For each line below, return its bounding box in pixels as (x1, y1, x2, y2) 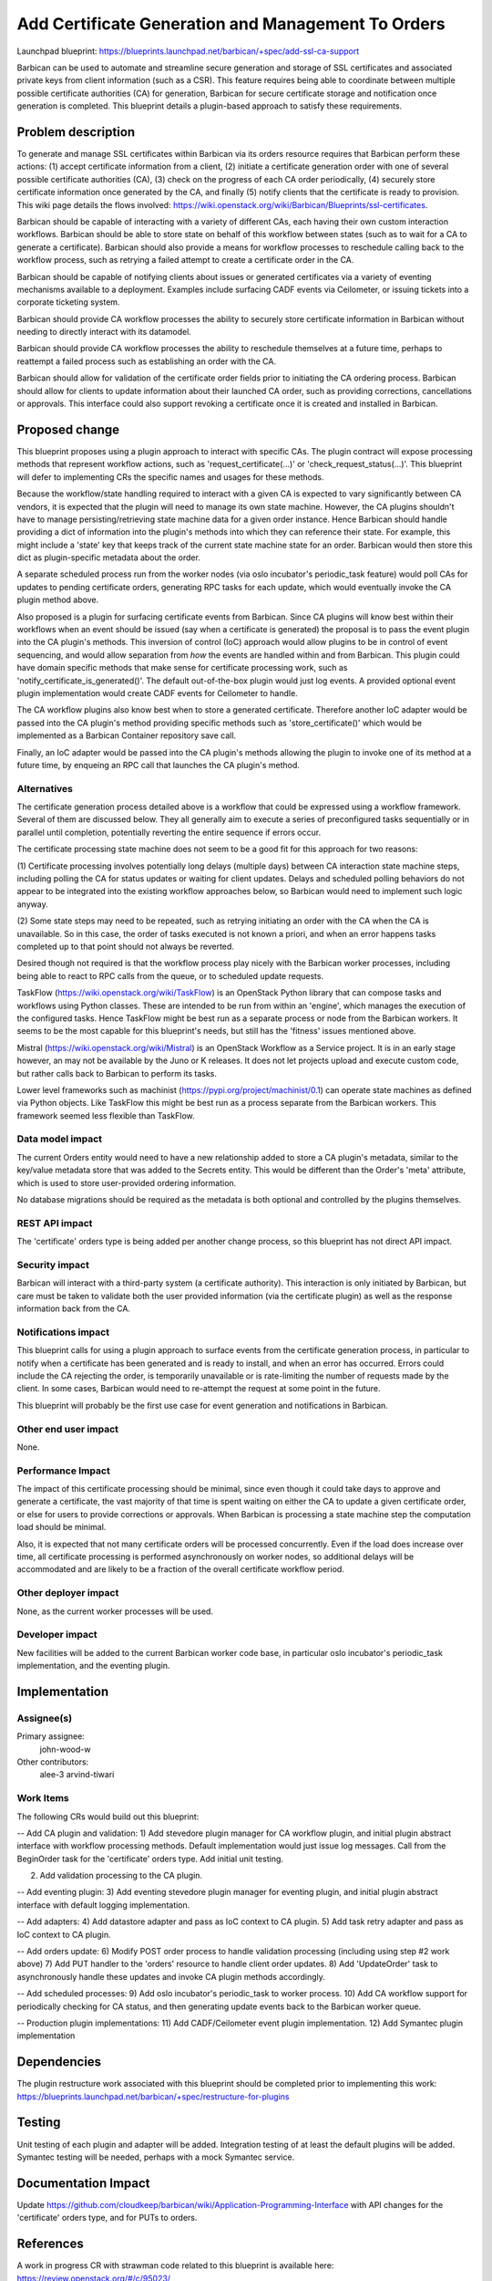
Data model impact (16, 1132, 103, 1145)
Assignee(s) (16, 1712, 73, 1724)
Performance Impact (16, 1464, 111, 1477)
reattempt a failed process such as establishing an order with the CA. (16, 356, 277, 367)
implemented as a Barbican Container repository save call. (16, 730, 237, 741)
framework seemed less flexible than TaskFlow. (16, 1109, 195, 1121)
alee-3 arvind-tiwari (39, 1769, 115, 1780)
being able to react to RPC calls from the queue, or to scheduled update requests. (16, 970, 323, 981)
